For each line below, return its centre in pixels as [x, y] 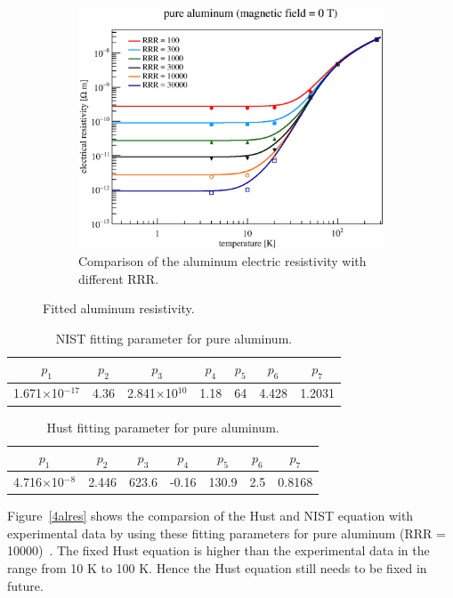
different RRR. [119, 278]
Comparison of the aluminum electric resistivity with [222, 261]
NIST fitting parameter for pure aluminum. [174, 338]
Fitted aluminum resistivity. [119, 308]
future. [25, 585]
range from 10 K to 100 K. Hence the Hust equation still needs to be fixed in [217, 568]
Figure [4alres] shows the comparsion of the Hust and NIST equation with [210, 516]
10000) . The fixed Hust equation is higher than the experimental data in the [218, 550]
